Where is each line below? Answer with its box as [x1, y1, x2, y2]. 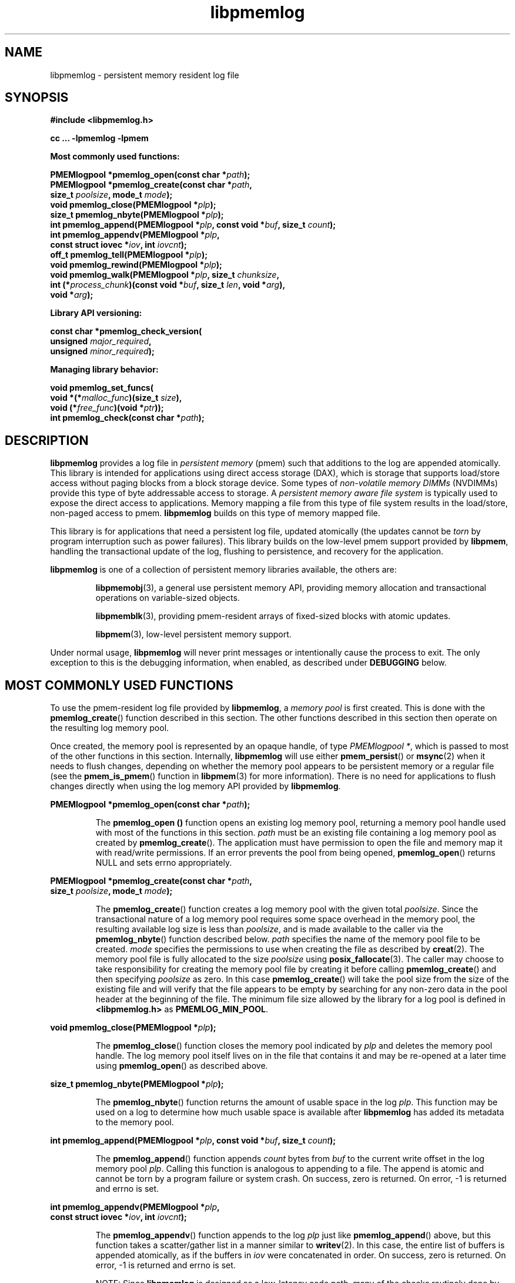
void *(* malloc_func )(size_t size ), [50, 393, 182, 403]
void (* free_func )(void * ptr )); [50, 403, 164, 413]
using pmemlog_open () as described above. [95, 1061, 268, 1071]
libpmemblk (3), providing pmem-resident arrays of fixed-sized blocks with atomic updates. [95, 611, 451, 621]
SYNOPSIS [5, 90, 69, 105]
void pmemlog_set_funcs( [50, 383, 153, 393]
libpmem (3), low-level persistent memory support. [95, 629, 292, 640]
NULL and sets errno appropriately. [95, 857, 232, 868]
